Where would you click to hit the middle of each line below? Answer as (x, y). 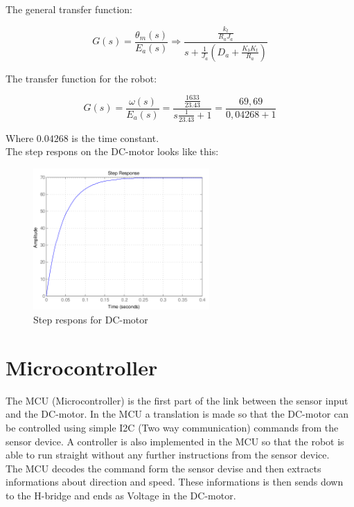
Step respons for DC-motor (91, 320)
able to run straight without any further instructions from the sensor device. (168, 455)
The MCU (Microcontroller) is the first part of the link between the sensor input (177, 400)
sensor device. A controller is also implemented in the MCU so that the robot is (175, 441)
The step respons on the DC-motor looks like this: (112, 151)
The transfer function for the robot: (81, 78)
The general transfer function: (69, 9)
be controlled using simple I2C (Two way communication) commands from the (172, 427)
